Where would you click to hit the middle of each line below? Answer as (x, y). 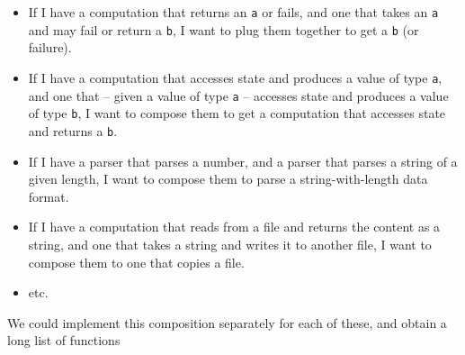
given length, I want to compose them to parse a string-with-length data (228, 179)
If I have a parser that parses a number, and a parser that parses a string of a (243, 161)
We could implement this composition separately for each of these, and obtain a (227, 322)
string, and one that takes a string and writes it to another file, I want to (230, 244)
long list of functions (64, 340)
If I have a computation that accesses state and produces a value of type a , (235, 77)
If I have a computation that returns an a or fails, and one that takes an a (233, 12)
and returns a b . (73, 130)
